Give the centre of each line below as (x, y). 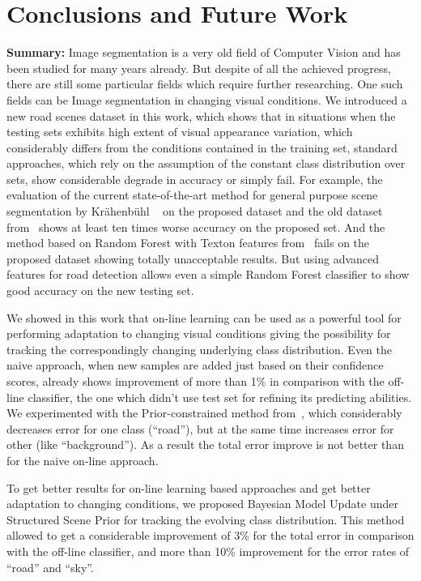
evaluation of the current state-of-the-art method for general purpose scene (192, 195)
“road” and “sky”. (50, 567)
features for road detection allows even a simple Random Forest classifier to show (208, 274)
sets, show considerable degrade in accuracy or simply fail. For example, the (195, 179)
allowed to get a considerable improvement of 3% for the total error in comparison (210, 535)
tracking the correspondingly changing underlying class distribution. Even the (199, 349)
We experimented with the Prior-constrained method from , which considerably (204, 413)
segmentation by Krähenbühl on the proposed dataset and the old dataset (195, 211)
